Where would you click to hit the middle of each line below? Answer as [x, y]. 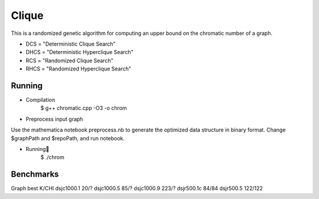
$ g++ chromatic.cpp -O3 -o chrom [84, 108]
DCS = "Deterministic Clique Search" [71, 44]
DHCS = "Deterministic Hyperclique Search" [80, 52]
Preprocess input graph [54, 119]
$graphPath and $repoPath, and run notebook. [68, 138]
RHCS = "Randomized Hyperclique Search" [78, 69]
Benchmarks [35, 174]
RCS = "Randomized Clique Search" [69, 60]
